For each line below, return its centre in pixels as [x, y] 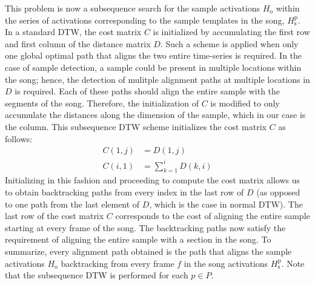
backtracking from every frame [118, 263]
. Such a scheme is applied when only [229, 43]
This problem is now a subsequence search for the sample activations [132, 8]
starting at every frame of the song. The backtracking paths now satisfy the [145, 227]
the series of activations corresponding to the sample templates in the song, [145, 20]
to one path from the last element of [72, 204]
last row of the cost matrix [55, 216]
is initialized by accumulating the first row [231, 32]
